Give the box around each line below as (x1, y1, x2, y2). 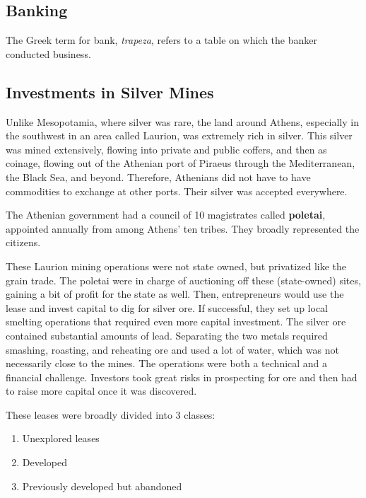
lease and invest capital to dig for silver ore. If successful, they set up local (6, 300, 329, 315)
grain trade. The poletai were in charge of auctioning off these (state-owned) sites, (6, 272, 361, 287)
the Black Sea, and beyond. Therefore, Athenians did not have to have (6, 169, 311, 184)
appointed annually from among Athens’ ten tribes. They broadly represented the (6, 221, 360, 236)
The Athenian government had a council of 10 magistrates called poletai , (6, 207, 326, 222)
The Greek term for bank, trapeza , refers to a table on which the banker (6, 33, 317, 47)
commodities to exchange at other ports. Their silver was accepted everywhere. (6, 183, 348, 198)
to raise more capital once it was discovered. (6, 383, 197, 398)
